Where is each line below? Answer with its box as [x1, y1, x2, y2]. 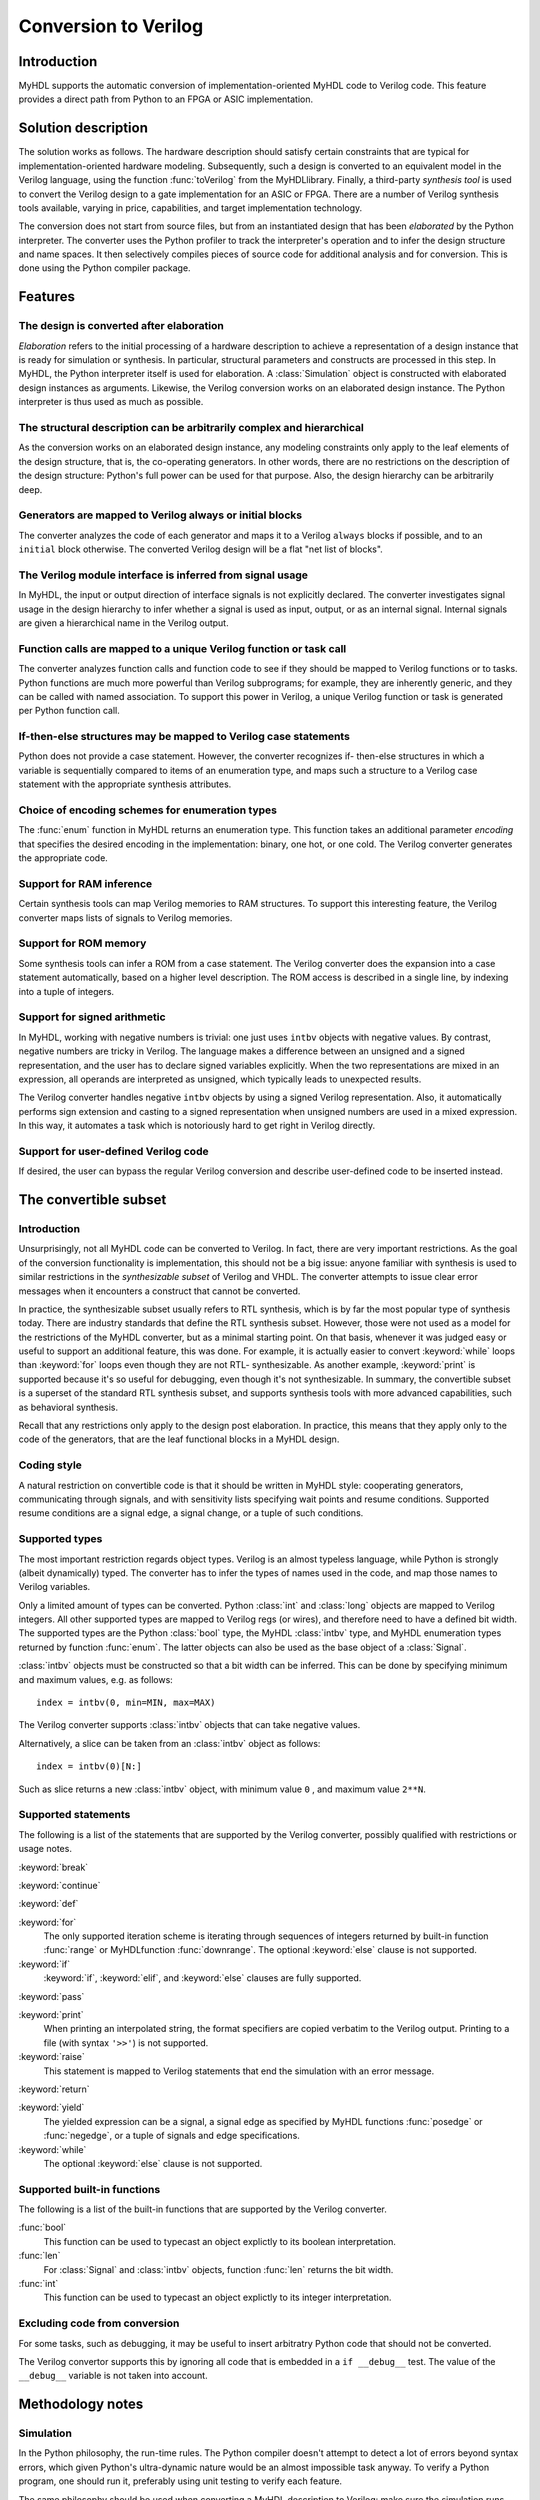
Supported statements [18, 1808, 131, 1822]
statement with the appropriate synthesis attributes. [18, 778, 232, 790]
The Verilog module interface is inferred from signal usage [18, 568, 309, 582]
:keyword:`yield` [18, 2101, 85, 2114]
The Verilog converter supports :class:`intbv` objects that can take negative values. [18, 1719, 361, 1731]
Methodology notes [18, 2396, 144, 2413]
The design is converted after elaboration [18, 319, 224, 333]
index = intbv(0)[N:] [36, 1761, 142, 1772]
